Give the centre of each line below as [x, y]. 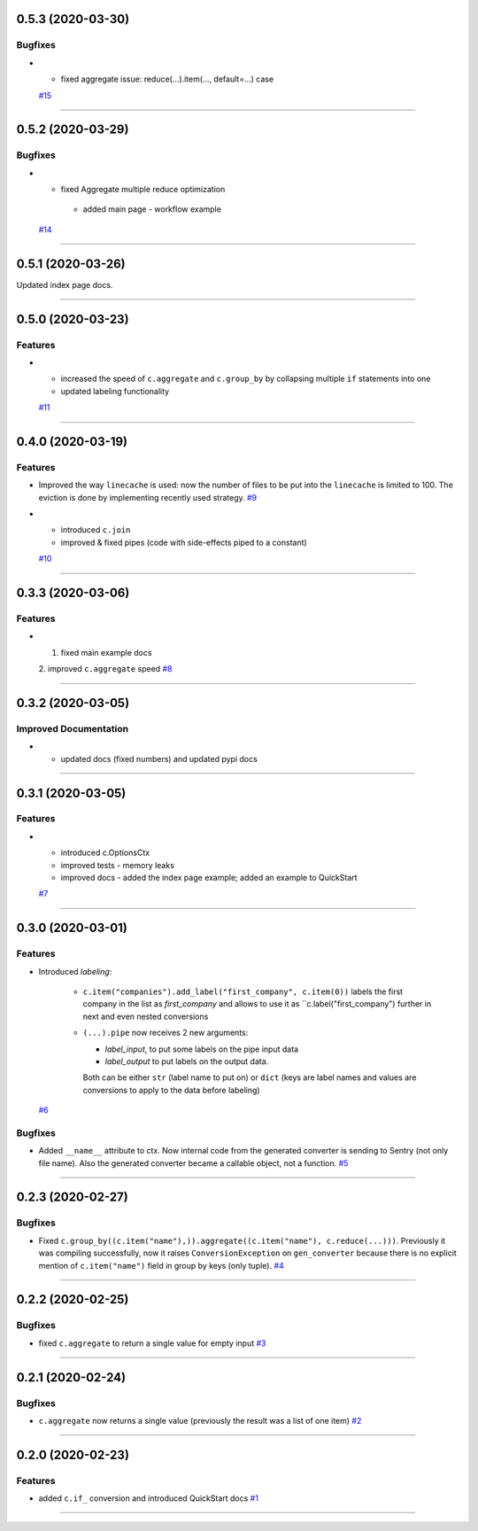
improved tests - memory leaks [117, 865]
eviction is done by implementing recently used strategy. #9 [148, 497]
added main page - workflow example [152, 209]
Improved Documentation [73, 728]
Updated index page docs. [65, 284]
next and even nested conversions [146, 1016]
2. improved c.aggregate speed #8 [105, 669]
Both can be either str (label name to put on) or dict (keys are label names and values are [250, 1077]
